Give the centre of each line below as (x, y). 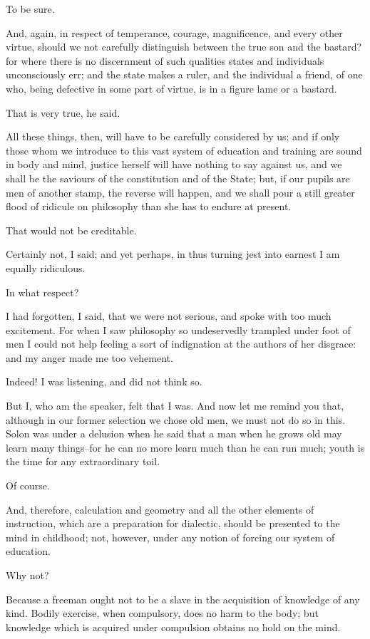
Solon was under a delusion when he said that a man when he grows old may (174, 433)
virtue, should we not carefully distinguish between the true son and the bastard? (184, 47)
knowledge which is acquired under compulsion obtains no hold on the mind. (173, 627)
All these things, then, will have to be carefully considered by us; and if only (173, 136)
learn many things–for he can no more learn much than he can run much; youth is (185, 447)
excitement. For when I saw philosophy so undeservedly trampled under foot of (178, 329)
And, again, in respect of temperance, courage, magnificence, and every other (174, 32)
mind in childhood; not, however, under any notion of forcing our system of (170, 537)
